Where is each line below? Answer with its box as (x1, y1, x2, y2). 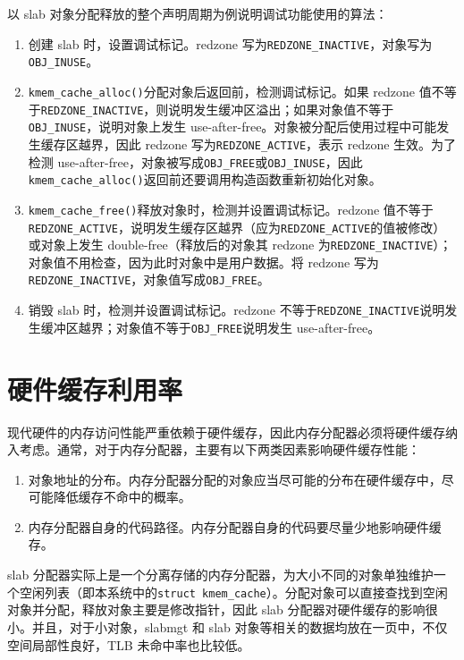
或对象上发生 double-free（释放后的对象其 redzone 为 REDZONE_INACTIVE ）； (28, 235, 452, 254)
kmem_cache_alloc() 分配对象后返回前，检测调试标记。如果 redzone (28, 81, 416, 100)
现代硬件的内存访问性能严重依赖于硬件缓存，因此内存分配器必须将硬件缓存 (7, 422, 445, 441)
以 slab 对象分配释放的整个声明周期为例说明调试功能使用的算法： (7, 4, 388, 22)
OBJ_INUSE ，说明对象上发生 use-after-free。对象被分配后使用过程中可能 (28, 117, 437, 136)
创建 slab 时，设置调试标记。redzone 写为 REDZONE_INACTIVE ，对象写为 (28, 34, 433, 53)
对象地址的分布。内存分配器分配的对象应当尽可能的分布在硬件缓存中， (28, 470, 442, 488)
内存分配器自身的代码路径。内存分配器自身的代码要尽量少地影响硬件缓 (28, 517, 442, 536)
